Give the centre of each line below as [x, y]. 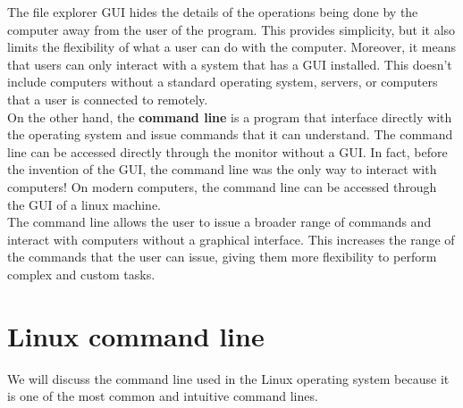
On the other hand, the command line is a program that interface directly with [230, 117]
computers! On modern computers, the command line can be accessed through [222, 186]
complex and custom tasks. [81, 274]
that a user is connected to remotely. [108, 99]
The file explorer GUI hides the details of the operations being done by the [213, 12]
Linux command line [136, 335]
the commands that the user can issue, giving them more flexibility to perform [222, 257]
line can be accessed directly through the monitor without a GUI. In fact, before [227, 151]
